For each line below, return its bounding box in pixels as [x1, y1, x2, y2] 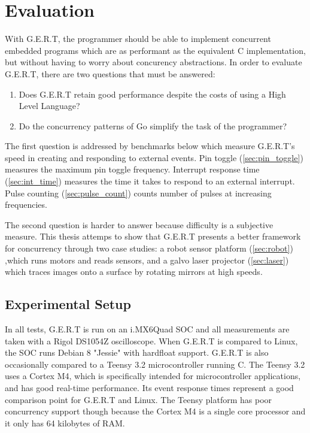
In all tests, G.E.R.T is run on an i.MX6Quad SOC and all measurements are [5, 323, 290, 335]
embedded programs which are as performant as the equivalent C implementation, [5, 44, 306, 56]
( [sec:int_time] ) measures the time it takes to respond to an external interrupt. [5, 175, 295, 187]
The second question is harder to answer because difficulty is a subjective [5, 218, 273, 231]
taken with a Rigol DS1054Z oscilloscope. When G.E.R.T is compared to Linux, [5, 334, 298, 347]
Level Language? [19, 99, 80, 112]
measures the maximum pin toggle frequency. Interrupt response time [5, 163, 260, 175]
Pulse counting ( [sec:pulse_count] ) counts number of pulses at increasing [5, 186, 272, 199]
